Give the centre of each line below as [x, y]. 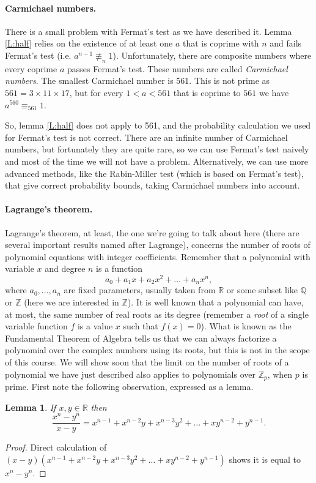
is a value [95, 326]
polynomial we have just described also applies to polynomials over [130, 374]
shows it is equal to [265, 459]
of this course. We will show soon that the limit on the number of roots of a [147, 361]
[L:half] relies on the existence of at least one [89, 43]
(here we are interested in [72, 302]
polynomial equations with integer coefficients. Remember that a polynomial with [158, 256]
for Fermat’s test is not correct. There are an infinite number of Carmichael [146, 137]
